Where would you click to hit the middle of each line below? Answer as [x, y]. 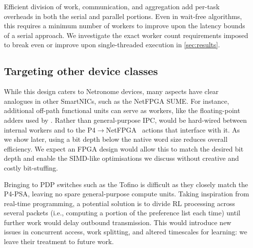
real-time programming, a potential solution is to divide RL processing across [119, 203]
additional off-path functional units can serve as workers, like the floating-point [122, 110]
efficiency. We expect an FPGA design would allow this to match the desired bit [124, 148]
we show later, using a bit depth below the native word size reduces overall [116, 139]
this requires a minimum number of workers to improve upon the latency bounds [125, 26]
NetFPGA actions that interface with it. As [173, 129]
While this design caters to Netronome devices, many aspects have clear [111, 91]
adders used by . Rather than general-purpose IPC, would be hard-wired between [126, 120]
